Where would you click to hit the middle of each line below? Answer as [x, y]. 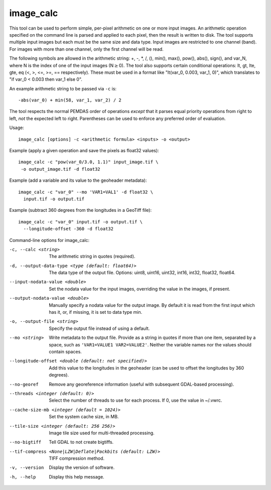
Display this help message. [77, 476]
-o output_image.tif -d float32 [60, 169]
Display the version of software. [82, 467]
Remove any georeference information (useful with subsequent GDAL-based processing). [142, 384]
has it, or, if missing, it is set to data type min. [96, 312]
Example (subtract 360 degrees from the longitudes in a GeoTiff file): [81, 210]
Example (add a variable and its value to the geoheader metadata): [78, 180]
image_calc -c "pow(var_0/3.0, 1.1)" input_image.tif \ [88, 162]
